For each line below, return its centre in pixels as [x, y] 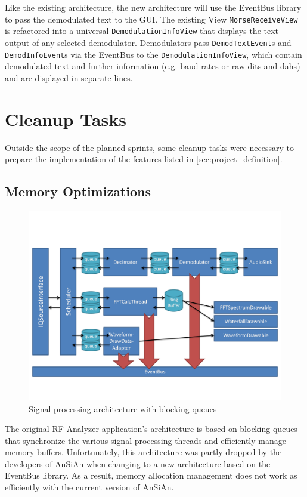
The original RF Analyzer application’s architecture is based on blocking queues [151, 429]
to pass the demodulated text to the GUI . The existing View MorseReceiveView [151, 19]
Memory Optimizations [78, 191]
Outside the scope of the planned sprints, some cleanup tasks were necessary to [149, 147]
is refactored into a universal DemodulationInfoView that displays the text [142, 31]
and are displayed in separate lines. [69, 77]
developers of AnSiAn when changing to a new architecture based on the [138, 463]
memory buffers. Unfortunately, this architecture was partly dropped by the [143, 452]
